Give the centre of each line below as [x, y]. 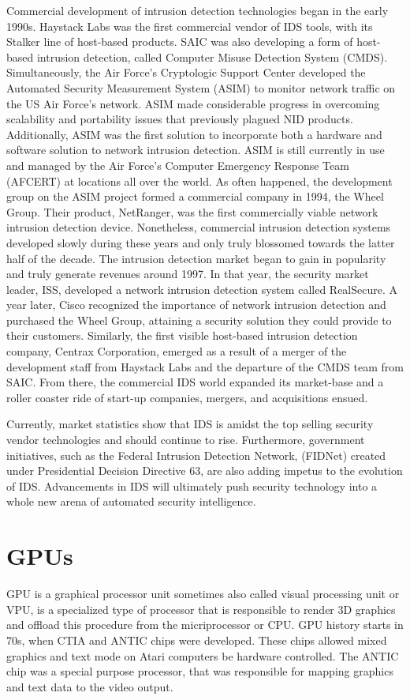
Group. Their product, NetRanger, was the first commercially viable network [192, 211]
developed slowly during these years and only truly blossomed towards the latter [201, 242]
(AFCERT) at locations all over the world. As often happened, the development [199, 181]
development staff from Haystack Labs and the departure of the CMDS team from [205, 366]
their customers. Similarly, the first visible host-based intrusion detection [182, 335]
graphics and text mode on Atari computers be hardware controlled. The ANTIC [203, 655]
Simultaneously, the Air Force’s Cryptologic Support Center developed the [186, 72]
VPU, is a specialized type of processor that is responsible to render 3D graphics [201, 609]
